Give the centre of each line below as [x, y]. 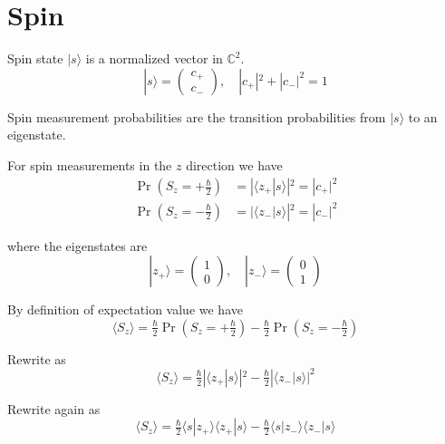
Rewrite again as [54, 408]
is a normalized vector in [154, 58]
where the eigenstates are [77, 245]
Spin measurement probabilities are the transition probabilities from [197, 116]
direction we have [234, 164]
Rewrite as [37, 358]
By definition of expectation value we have [125, 309]
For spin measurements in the [90, 164]
